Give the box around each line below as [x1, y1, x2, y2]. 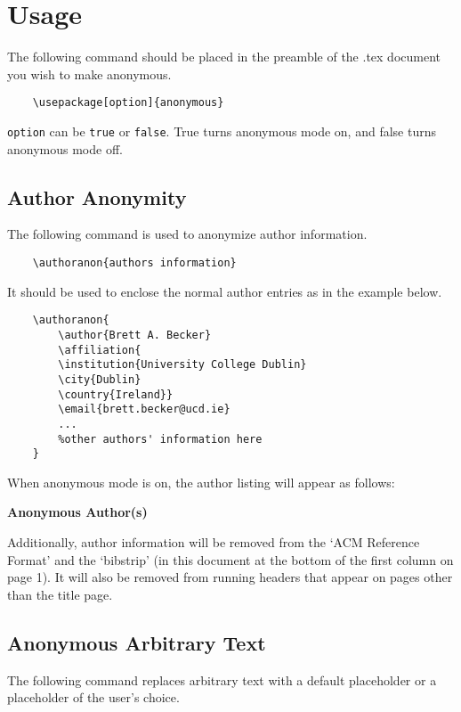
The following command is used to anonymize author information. [7, 225, 368, 243]
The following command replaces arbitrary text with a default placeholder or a [7, 670, 437, 689]
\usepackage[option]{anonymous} [32, 96, 224, 110]
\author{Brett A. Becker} [58, 328, 212, 341]
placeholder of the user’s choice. [7, 688, 180, 707]
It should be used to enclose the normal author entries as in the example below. [7, 282, 442, 300]
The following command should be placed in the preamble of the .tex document [7, 47, 441, 66]
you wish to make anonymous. [7, 64, 172, 83]
